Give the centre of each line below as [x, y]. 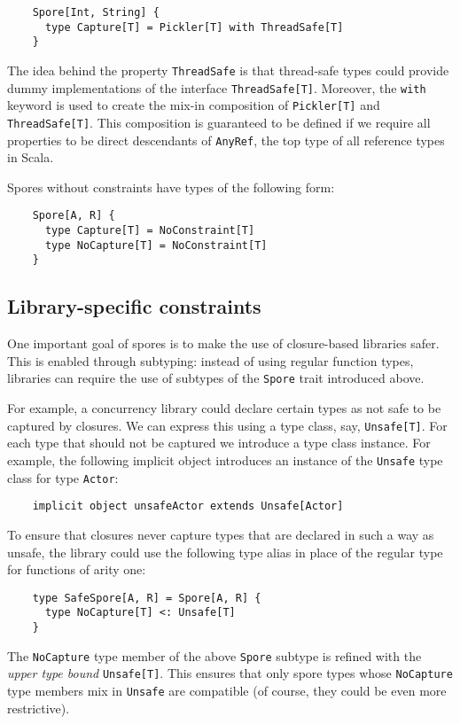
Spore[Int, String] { [96, 12]
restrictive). [39, 708]
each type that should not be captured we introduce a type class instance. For [219, 443]
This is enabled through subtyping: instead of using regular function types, [211, 360]
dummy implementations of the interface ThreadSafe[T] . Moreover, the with [217, 87]
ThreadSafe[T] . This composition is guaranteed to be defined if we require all [219, 122]
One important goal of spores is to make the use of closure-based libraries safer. [223, 343]
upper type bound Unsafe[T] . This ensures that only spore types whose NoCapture [230, 673]
